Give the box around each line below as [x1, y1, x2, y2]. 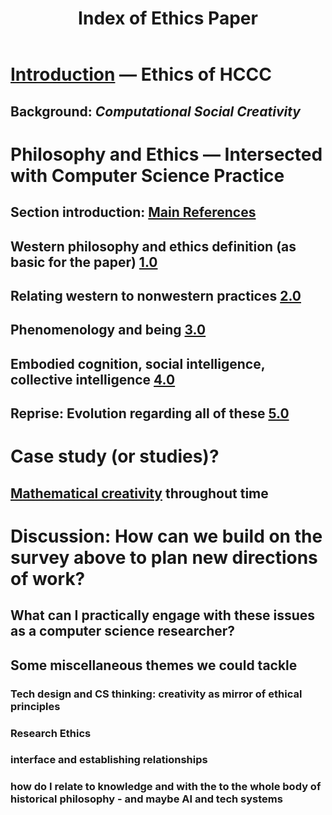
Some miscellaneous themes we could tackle [10, 657, 298, 674]
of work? [10, 567, 86, 590]
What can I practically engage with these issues [10, 607, 316, 624]
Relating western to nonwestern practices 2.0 [10, 287, 302, 304]
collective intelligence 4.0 [10, 371, 176, 388]
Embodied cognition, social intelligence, [10, 355, 266, 372]
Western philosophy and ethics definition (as [10, 238, 297, 255]
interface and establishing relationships [10, 753, 208, 767]
